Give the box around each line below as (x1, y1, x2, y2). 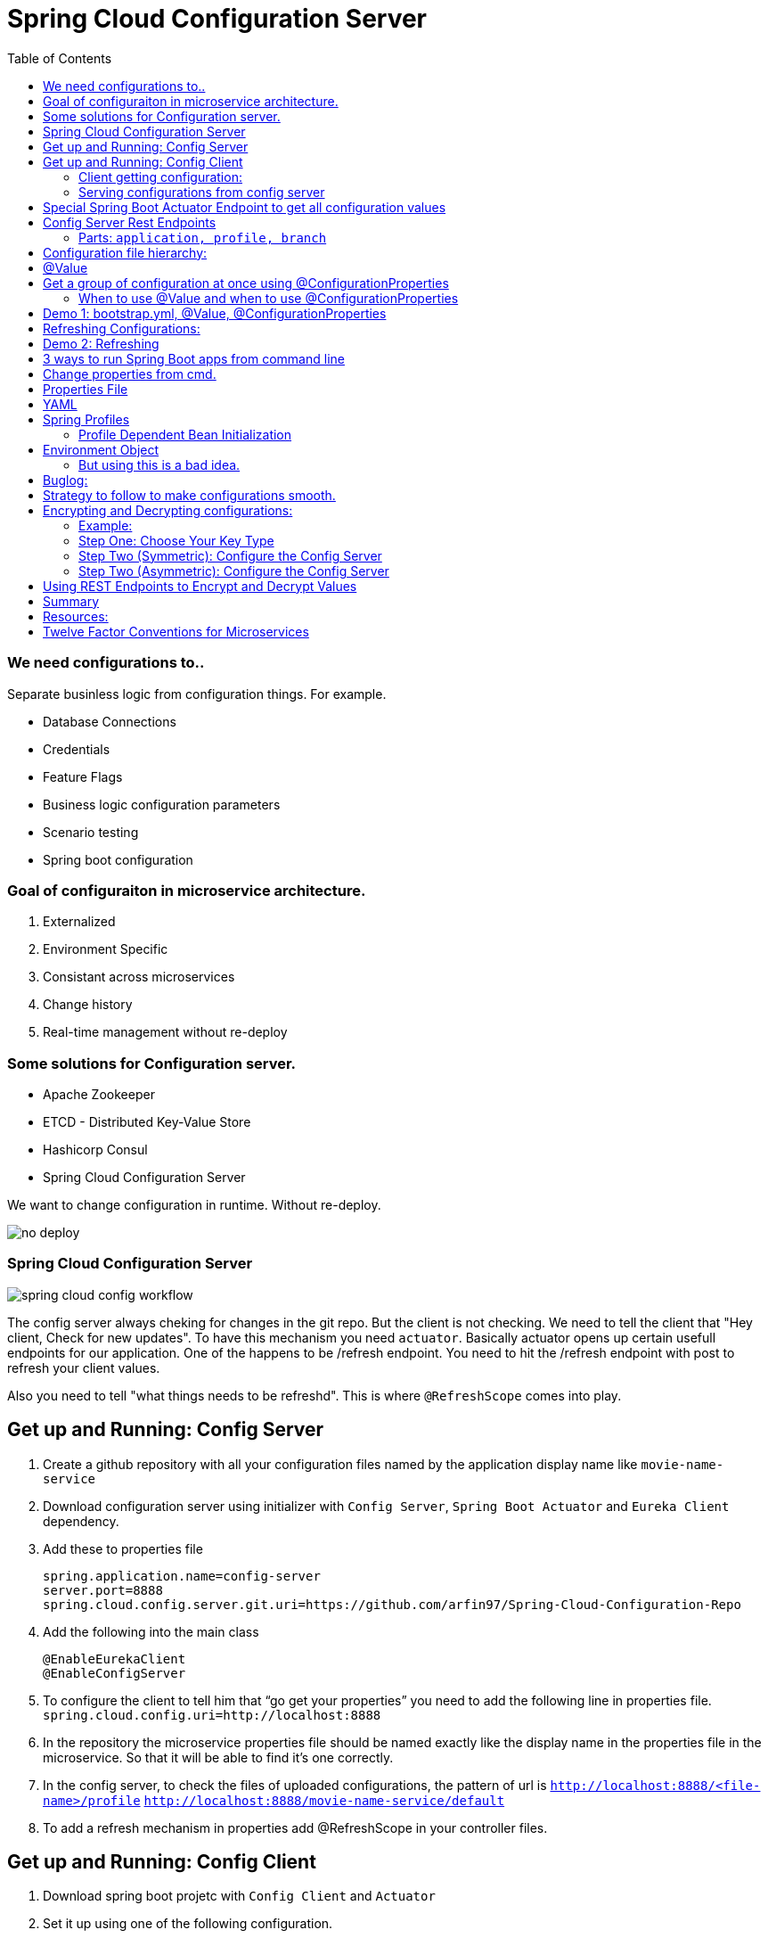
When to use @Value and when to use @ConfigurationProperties (78, 290, 459, 306)
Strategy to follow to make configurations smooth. (43, 487, 336, 503)
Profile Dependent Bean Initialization (78, 426, 292, 442)
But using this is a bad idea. (78, 456, 241, 472)
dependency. (43, 1513, 119, 1529)
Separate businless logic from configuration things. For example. (7, 686, 387, 702)
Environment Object (43, 441, 159, 457)
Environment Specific (43, 941, 168, 957)
